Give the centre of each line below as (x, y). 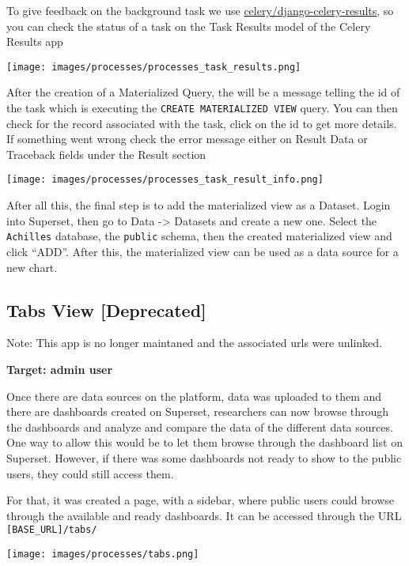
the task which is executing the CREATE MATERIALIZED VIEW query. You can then (202, 108)
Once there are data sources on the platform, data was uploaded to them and (194, 396)
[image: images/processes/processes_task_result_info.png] (165, 180)
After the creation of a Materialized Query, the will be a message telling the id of (203, 92)
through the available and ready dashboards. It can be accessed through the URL (204, 515)
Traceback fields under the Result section (106, 154)
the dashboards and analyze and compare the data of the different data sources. (200, 426)
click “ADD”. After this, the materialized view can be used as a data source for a (203, 251)
